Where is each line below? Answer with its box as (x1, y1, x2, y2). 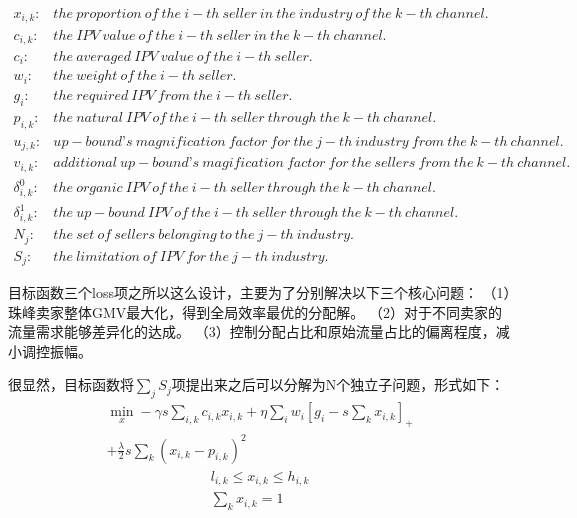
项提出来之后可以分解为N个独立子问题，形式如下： (171, 374, 505, 395)
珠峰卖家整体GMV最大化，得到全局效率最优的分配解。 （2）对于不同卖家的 (8, 301, 502, 322)
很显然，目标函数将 (8, 374, 134, 395)
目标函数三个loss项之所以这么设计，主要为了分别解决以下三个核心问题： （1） (8, 282, 511, 303)
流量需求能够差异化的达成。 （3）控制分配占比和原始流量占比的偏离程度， (8, 321, 496, 342)
